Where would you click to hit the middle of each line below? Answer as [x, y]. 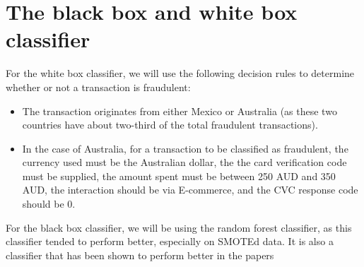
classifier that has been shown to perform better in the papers [140, 255]
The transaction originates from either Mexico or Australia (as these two [180, 111]
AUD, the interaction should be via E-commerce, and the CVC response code [190, 190]
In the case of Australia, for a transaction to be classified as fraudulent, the [185, 148]
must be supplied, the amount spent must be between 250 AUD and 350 [179, 176]
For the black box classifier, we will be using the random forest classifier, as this [179, 227]
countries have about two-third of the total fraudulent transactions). [170, 125]
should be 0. [49, 204]
